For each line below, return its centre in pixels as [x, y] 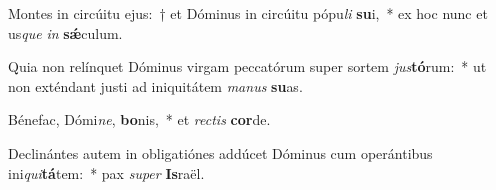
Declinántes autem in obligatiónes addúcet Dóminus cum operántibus [220, 152]
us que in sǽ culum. [65, 32]
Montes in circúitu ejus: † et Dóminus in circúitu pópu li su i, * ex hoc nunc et [248, 13]
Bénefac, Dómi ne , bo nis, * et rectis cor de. [139, 119]
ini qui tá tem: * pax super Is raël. [106, 172]
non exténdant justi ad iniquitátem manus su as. [155, 85]
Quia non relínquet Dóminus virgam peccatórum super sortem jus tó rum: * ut [247, 66]
